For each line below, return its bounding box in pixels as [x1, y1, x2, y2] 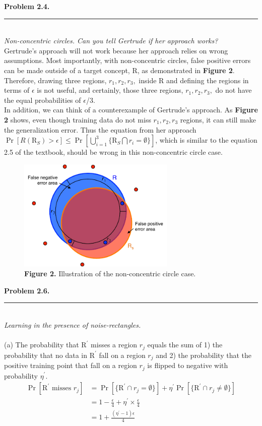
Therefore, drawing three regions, [4, 75, 107, 85]
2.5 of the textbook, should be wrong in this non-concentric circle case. [4, 147, 223, 157]
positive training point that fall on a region [4, 360, 137, 371]
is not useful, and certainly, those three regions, [37, 85, 183, 95]
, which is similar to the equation [155, 135, 257, 145]
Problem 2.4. [4, 1, 50, 11]
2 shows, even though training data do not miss [4, 114, 151, 125]
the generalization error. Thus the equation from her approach [4, 124, 196, 135]
